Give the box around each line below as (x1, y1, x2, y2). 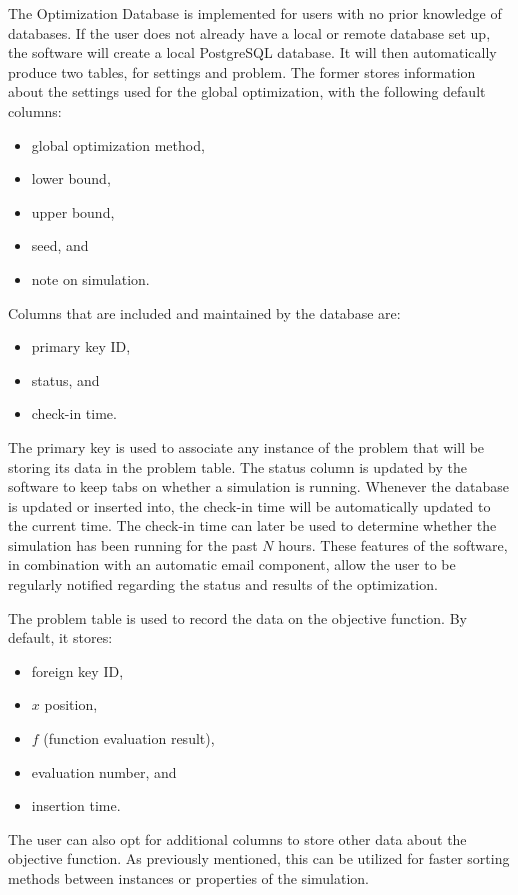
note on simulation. (31, 268, 150, 289)
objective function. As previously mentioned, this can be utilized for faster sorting (8, 848, 510, 869)
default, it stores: (8, 627, 113, 648)
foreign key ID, (31, 660, 124, 681)
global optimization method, (31, 134, 205, 155)
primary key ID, (31, 336, 131, 357)
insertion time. (31, 795, 121, 816)
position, (44, 694, 98, 715)
